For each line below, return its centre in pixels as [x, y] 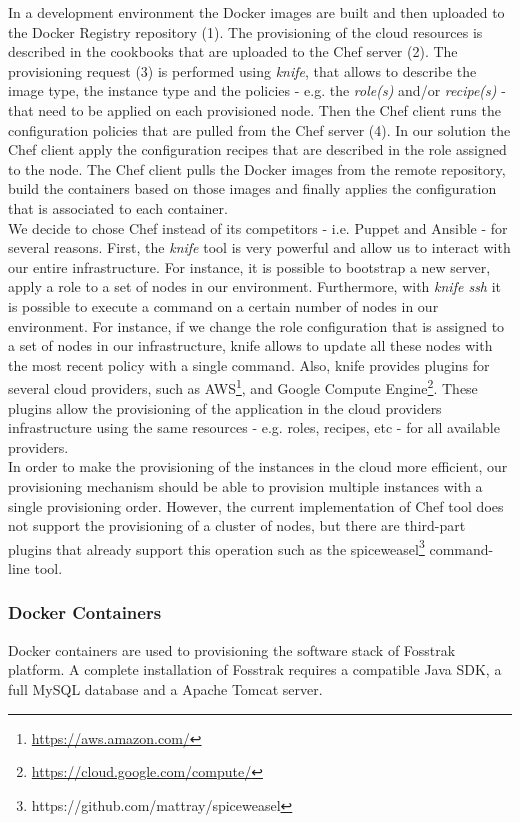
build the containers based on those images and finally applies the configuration [252, 188]
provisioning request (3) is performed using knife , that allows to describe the [242, 70]
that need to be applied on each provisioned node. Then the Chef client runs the [254, 109]
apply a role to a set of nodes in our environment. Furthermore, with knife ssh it [255, 286]
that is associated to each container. [118, 207]
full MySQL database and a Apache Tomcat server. [165, 688]
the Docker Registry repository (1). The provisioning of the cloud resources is [245, 31]
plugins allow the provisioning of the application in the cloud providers [225, 407]
